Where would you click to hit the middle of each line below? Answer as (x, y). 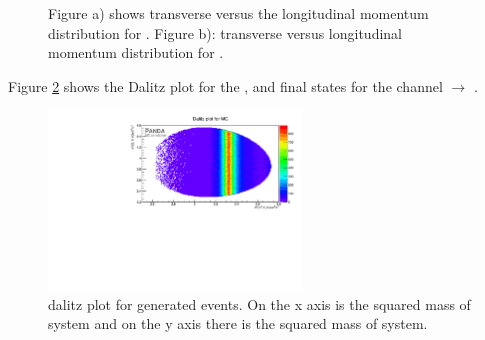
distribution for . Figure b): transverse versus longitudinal (225, 32)
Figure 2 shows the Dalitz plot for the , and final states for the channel (225, 85)
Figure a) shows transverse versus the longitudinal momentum (238, 13)
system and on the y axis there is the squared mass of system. (238, 323)
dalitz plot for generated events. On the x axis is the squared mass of (259, 303)
